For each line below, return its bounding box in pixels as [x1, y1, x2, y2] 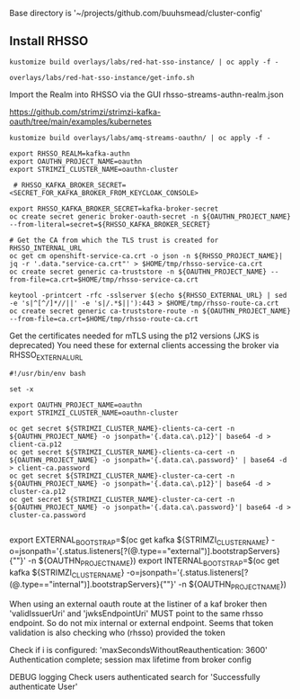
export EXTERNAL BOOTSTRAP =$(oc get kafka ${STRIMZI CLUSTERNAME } [9, 534, 269, 547]
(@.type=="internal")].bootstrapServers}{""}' [9, 579, 177, 589]
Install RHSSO [9, 33, 89, 49]
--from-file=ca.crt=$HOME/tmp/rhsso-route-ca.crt [9, 314, 199, 323]
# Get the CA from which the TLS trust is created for [9, 236, 219, 245]
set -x [9, 384, 34, 394]
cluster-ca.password [9, 510, 87, 520]
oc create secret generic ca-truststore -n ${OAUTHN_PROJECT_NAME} [9, 267, 268, 276]
